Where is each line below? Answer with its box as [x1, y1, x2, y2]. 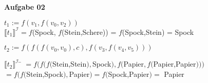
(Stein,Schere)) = [62, 26, 117, 37]
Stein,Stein [52, 58, 87, 69]
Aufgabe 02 [4, 2, 45, 12]
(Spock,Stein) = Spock [122, 26, 194, 37]
